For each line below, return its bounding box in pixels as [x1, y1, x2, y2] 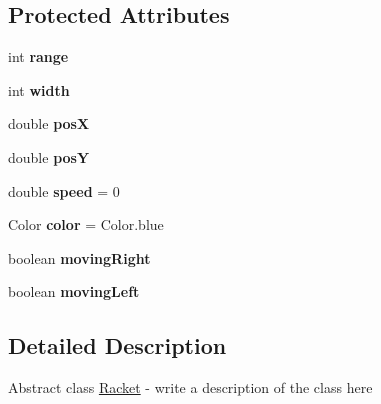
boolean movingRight [8, 247, 151, 268]
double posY [8, 146, 90, 167]
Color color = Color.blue [8, 214, 164, 235]
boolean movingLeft [8, 281, 140, 302]
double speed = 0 [8, 180, 120, 201]
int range [8, 46, 69, 67]
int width [8, 79, 70, 100]
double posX [8, 113, 90, 134]
